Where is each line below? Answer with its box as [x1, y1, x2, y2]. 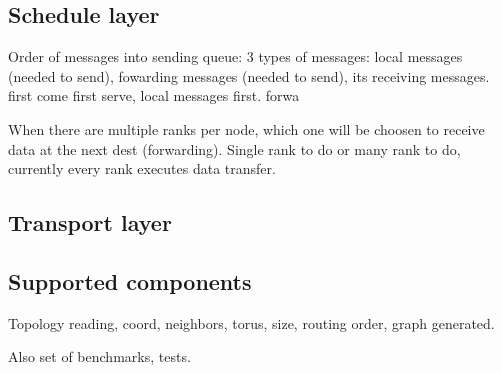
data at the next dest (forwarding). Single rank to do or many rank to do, [8, 138, 461, 159]
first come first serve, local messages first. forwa [8, 85, 300, 106]
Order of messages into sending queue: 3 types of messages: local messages [8, 46, 463, 67]
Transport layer [8, 207, 172, 238]
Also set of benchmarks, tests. [8, 346, 191, 367]
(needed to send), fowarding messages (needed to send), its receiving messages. [8, 65, 490, 86]
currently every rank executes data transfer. [8, 158, 276, 179]
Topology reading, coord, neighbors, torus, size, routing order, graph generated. [8, 312, 495, 333]
